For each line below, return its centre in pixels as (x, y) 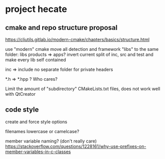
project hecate (36, 9)
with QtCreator (21, 94)
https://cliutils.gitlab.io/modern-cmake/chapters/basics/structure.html (77, 39)
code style (22, 110)
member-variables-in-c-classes (38, 152)
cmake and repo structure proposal (61, 28)
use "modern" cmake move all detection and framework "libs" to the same (82, 49)
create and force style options (36, 122)
